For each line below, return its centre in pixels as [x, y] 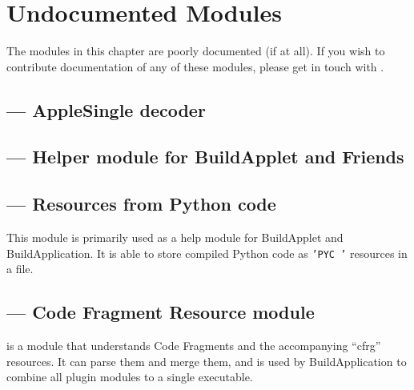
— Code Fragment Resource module [161, 312]
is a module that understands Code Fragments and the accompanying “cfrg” [194, 346]
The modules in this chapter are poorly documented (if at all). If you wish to [196, 51]
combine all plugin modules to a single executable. [130, 377]
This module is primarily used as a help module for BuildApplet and [175, 237]
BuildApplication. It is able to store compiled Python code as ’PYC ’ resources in [207, 253]
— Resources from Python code [141, 204]
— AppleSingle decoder [106, 109]
